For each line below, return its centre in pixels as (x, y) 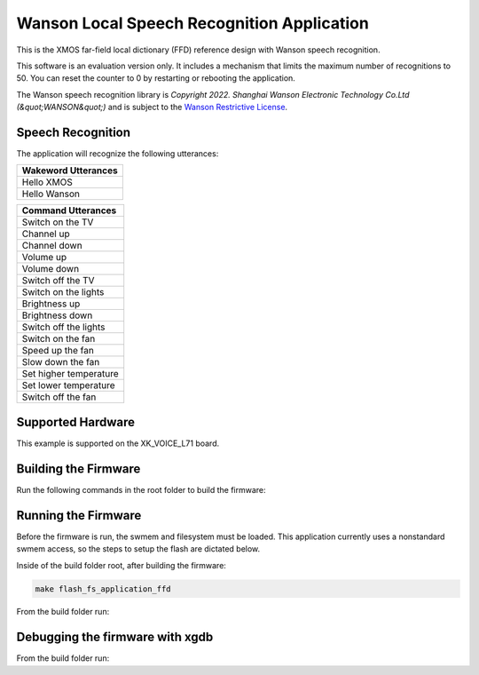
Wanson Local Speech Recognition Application (193, 23)
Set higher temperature (70, 374)
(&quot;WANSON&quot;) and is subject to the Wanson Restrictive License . (152, 107)
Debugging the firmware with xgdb (115, 637)
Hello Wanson (51, 194)
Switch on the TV (58, 222)
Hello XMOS (47, 182)
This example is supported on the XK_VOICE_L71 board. (118, 443)
